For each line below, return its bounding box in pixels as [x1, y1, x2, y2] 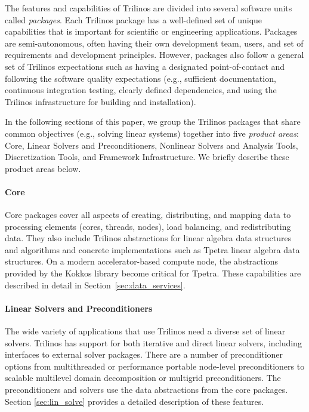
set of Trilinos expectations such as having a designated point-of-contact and [5, 60, 285, 72]
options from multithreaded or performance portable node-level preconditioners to [5, 359, 305, 372]
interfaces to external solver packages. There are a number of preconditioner [5, 348, 283, 361]
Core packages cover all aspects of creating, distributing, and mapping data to [5, 208, 291, 221]
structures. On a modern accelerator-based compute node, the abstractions [5, 255, 278, 268]
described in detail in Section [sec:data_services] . [5, 278, 186, 291]
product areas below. [5, 162, 81, 174]
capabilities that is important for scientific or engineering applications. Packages [5, 25, 298, 38]
